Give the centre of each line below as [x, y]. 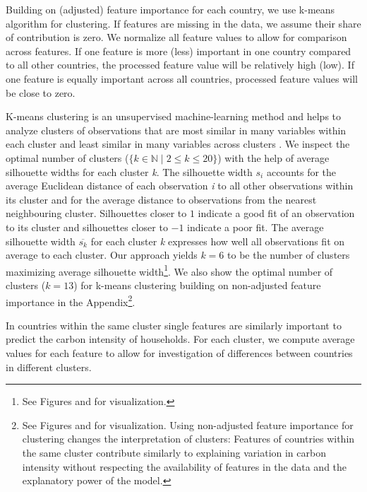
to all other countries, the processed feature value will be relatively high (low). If [180, 65]
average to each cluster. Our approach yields [102, 255]
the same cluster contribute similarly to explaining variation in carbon [174, 452]
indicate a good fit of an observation [276, 213]
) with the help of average [273, 157]
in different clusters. [49, 367]
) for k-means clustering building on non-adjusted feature [197, 285]
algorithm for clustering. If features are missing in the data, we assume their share [183, 23]
